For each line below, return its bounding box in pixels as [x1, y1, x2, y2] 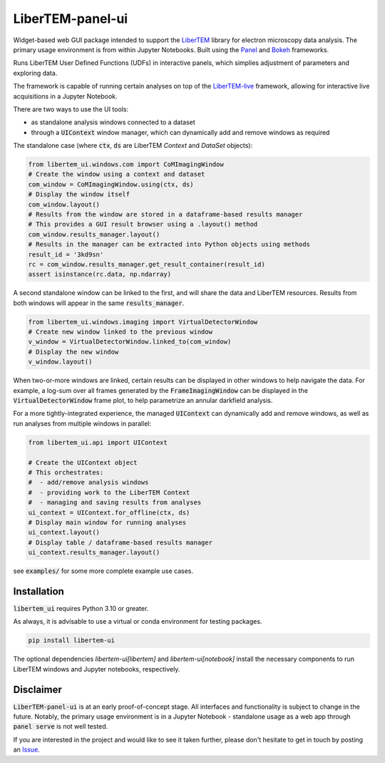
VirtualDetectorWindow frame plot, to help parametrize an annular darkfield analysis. [13, 397, 273, 405]
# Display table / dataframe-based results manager [28, 538, 213, 547]
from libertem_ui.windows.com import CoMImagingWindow [28, 161, 224, 169]
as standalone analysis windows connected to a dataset [31, 118, 195, 126]
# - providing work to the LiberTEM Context [28, 488, 190, 497]
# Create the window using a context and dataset [28, 170, 205, 179]
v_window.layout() [28, 358, 93, 366]
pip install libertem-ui [28, 637, 115, 644]
